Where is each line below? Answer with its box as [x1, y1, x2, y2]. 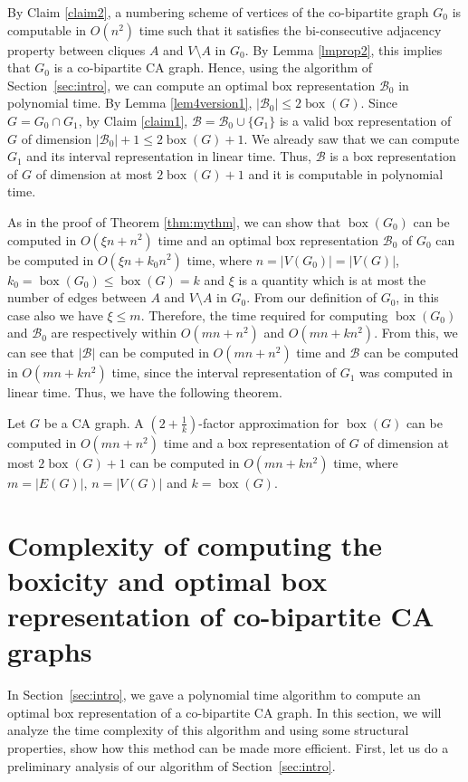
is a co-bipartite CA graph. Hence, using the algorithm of [53, 58, 373, 77]
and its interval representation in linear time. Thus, [26, 147, 311, 166]
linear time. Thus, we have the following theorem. [7, 383, 282, 402]
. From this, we [374, 323, 458, 342]
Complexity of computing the [7, 526, 383, 563]
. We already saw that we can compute [244, 129, 460, 148]
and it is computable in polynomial [248, 164, 444, 183]
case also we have [7, 305, 103, 324]
